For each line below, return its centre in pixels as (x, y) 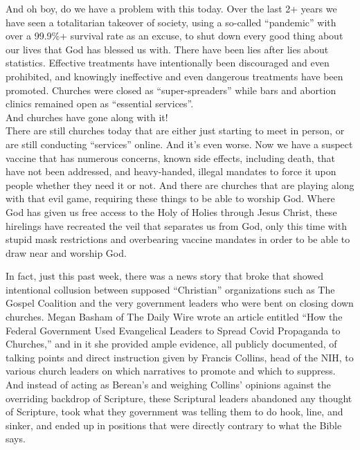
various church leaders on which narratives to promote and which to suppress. (171, 371)
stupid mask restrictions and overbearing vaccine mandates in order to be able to (178, 239)
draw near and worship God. (66, 252)
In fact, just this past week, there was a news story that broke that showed (165, 276)
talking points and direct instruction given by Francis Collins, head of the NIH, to (180, 357)
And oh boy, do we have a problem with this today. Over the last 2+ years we (171, 8)
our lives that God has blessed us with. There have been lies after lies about (167, 49)
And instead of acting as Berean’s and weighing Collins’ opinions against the (168, 385)
